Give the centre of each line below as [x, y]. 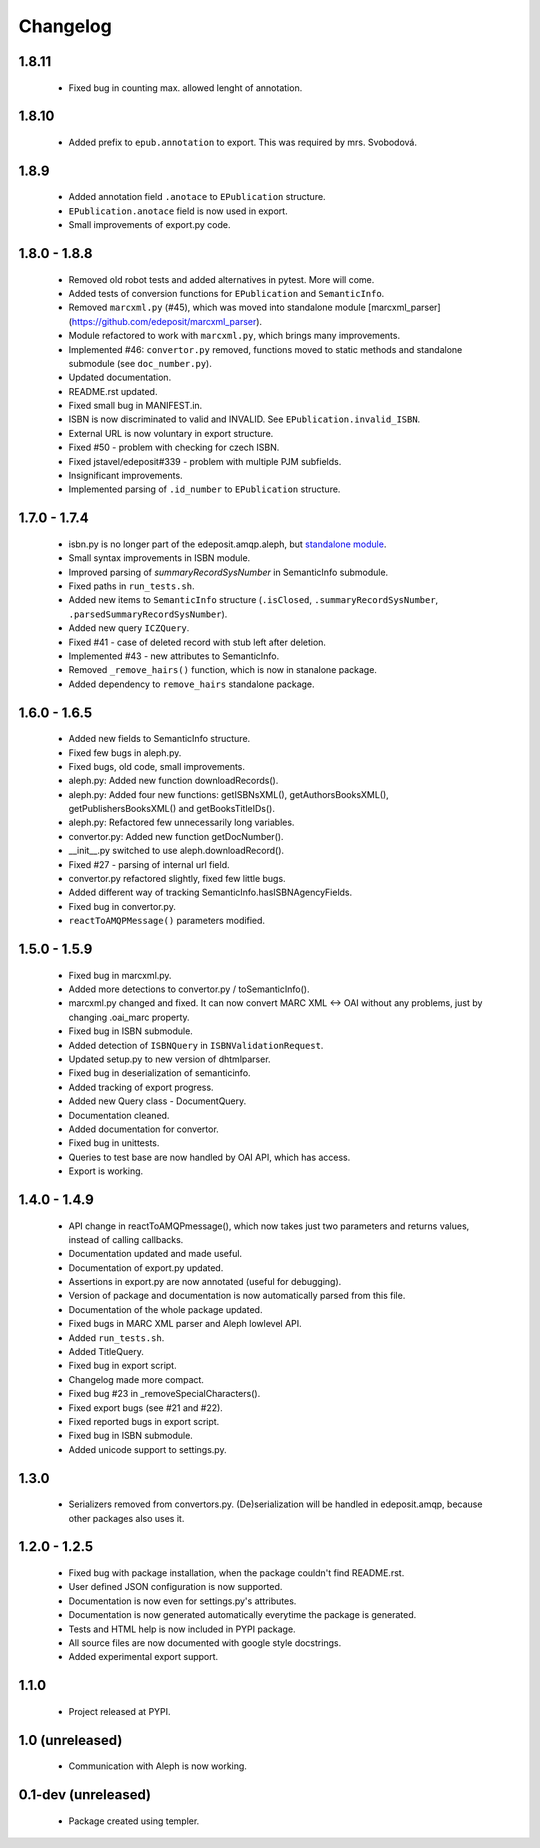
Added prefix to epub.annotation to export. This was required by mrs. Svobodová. [242, 142]
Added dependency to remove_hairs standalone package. [191, 684]
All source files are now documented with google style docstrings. [205, 1642]
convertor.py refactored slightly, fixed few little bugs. [177, 879]
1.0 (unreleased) [70, 1740]
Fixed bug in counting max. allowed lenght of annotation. [185, 87]
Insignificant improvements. [126, 476]
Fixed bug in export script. [122, 1366]
